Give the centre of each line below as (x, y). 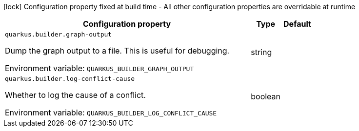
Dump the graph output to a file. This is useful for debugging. (117, 51)
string (261, 52)
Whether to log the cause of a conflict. (75, 95)
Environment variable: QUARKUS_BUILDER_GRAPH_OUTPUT (100, 68)
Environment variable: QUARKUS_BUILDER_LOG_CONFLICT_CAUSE (111, 112)
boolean (266, 96)
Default (297, 24)
